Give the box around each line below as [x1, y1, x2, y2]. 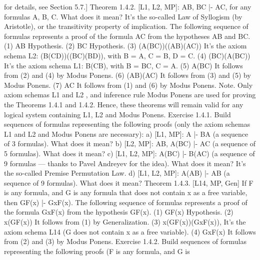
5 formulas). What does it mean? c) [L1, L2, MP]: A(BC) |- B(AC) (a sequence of [4, 148, 255, 158]
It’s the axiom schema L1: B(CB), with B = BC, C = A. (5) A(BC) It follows [4, 60, 243, 70]
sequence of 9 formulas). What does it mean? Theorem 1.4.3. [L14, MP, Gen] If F [4, 177, 253, 188]
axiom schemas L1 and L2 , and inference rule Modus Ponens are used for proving [4, 89, 256, 100]
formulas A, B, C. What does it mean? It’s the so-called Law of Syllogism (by [4, 11, 242, 21]
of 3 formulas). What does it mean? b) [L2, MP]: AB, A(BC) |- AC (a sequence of [4, 138, 256, 149]
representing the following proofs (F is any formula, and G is [4, 246, 190, 256]
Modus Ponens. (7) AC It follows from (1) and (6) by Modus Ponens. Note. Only [4, 79, 253, 90]
